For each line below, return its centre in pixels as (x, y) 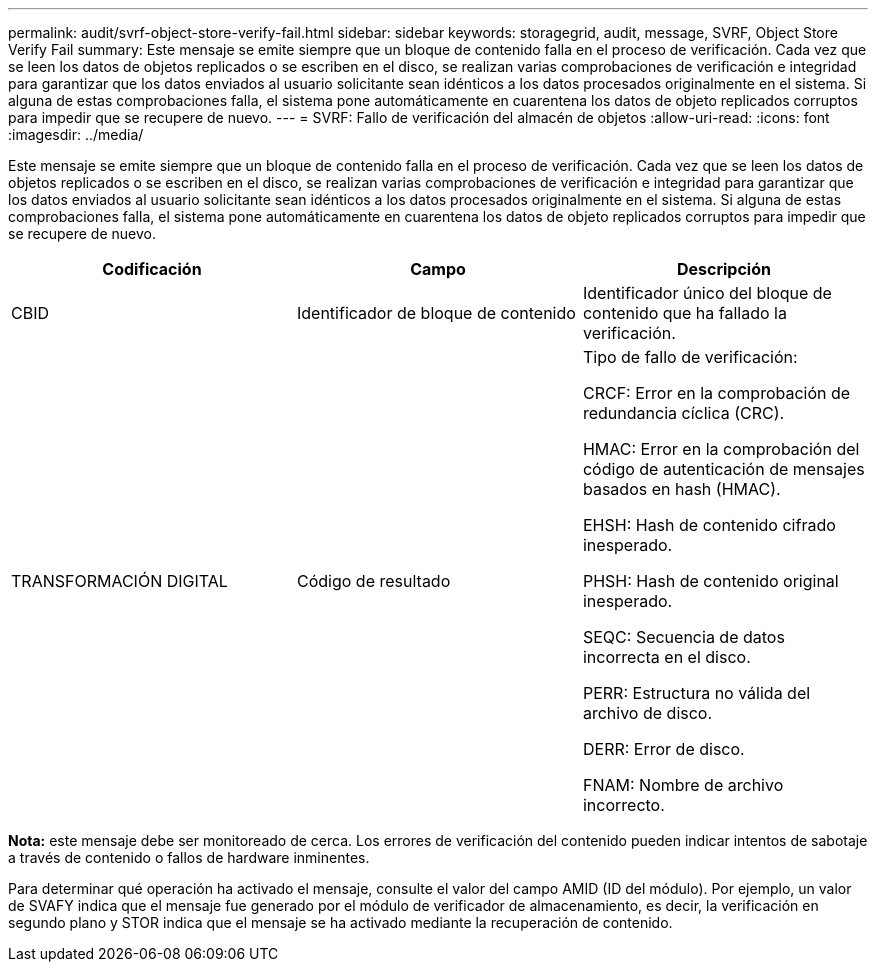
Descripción (723, 269)
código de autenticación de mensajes (723, 469)
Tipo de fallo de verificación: (690, 357)
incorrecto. (623, 805)
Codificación (152, 269)
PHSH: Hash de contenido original (710, 581)
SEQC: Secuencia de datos (683, 637)
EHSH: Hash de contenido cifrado (709, 525)
